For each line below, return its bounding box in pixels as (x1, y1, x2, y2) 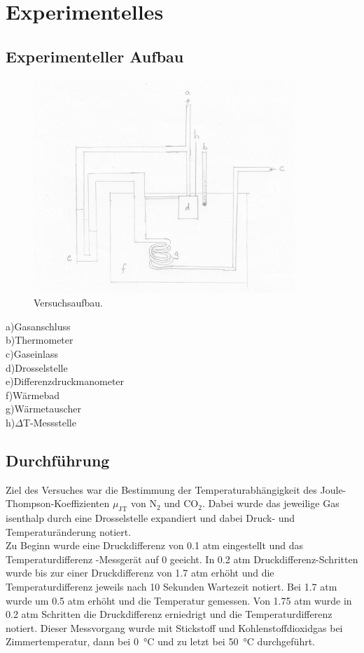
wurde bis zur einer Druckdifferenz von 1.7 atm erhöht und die (6, 565, 274, 580)
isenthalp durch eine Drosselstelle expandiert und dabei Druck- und (6, 511, 295, 525)
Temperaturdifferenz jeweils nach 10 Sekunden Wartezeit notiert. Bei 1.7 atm (6, 579, 337, 594)
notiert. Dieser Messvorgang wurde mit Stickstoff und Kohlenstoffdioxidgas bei (6, 620, 343, 635)
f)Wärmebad (6, 387, 60, 402)
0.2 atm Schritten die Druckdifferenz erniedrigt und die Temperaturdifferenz (6, 607, 332, 621)
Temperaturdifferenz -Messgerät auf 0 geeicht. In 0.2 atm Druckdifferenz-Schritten (6, 551, 358, 566)
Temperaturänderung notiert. (6, 524, 132, 539)
